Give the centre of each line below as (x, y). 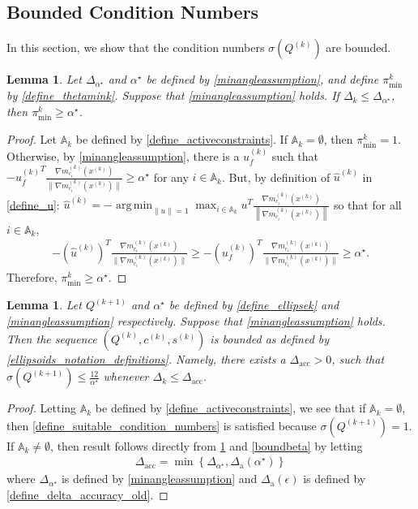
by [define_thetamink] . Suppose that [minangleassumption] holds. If (173, 95)
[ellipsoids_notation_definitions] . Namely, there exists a (146, 358)
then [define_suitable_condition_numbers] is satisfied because (162, 425)
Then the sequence (52, 338)
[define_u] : (33, 204)
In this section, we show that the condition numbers (136, 47)
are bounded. (358, 47)
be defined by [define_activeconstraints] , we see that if (230, 408)
